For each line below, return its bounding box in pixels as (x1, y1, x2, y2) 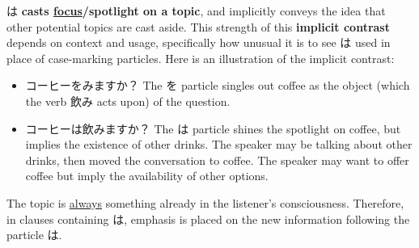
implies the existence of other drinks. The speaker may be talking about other (25, 136, 413, 153)
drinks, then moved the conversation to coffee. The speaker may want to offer (25, 151, 409, 168)
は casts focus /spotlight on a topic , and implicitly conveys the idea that (6, 2, 386, 19)
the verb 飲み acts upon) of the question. (25, 92, 231, 109)
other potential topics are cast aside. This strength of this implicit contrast (6, 18, 390, 35)
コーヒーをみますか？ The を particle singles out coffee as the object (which (25, 77, 410, 94)
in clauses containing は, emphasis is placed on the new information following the (6, 210, 410, 227)
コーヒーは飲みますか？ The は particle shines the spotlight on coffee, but (25, 120, 401, 137)
